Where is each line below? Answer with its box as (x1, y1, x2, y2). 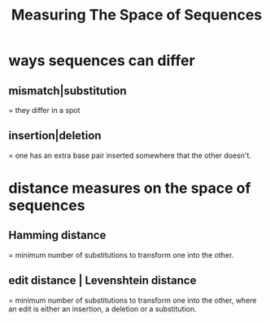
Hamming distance (8, 228, 107, 242)
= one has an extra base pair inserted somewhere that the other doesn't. (8, 150, 252, 160)
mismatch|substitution (8, 84, 128, 98)
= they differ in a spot (8, 106, 81, 115)
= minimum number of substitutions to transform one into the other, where (8, 295, 257, 305)
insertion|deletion (8, 128, 102, 143)
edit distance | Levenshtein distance (8, 274, 197, 288)
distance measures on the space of (8, 179, 251, 197)
